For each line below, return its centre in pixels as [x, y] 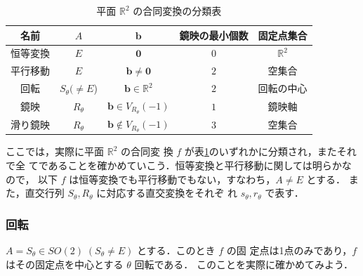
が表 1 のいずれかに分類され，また [260, 151]
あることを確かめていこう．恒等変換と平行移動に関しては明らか [195, 165]
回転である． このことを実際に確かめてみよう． [244, 264]
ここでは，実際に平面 [55, 151]
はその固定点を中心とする [65, 264]
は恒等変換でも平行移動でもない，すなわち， [172, 179]
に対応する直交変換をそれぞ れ [167, 193]
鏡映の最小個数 [214, 35]
